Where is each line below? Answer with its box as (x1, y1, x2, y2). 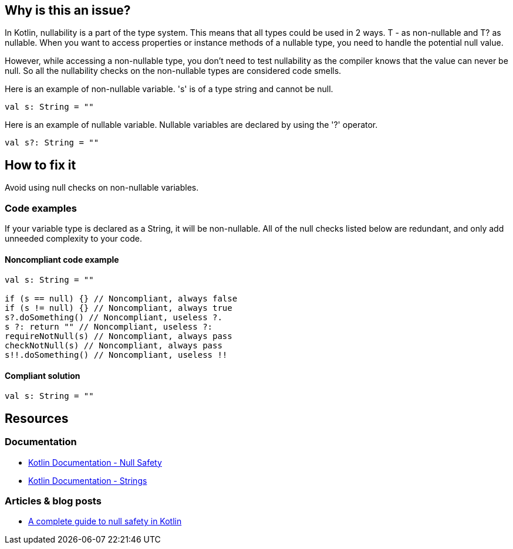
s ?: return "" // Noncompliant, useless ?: (5, 322, 213, 332)
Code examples (5, 202, 77, 214)
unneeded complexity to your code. (5, 233, 142, 244)
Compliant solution (5, 370, 80, 381)
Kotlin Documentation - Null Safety (28, 457, 162, 467)
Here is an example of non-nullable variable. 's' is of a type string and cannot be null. (5, 84, 333, 94)
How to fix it (5, 157, 76, 172)
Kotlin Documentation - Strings (28, 475, 147, 486)
